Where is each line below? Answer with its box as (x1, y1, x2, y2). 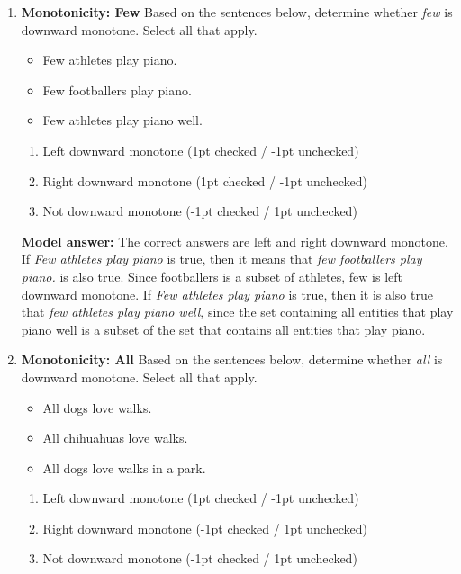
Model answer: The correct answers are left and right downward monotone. (21, 231, 448, 250)
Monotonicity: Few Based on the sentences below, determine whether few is (21, 3, 453, 21)
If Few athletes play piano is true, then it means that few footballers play (21, 249, 422, 268)
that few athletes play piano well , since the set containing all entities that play (21, 302, 454, 321)
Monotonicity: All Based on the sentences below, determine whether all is (21, 350, 443, 369)
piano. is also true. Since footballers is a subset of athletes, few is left (21, 266, 402, 285)
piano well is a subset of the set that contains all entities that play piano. (21, 319, 426, 338)
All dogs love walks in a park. (42, 458, 206, 477)
